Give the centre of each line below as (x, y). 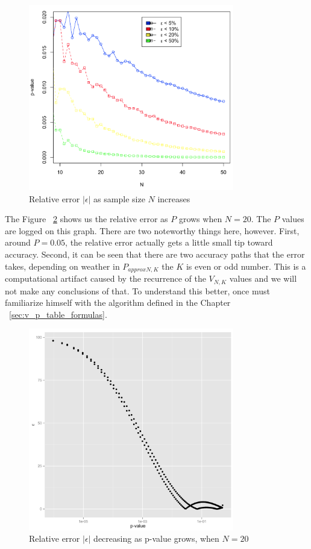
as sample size (119, 198)
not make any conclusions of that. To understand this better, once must (137, 290)
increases (174, 198)
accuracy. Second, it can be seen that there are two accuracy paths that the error (155, 254)
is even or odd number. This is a (246, 266)
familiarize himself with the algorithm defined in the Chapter (118, 302)
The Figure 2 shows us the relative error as (86, 219)
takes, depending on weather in (62, 266)
